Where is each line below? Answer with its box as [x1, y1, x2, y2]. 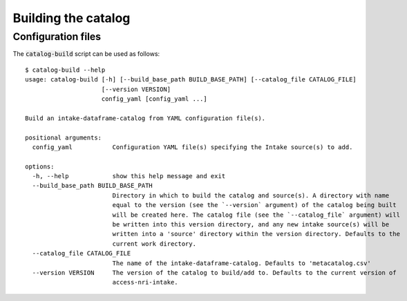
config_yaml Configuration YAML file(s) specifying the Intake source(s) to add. [32, 143, 353, 151]
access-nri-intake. [112, 278, 179, 287]
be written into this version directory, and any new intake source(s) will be [112, 221, 390, 229]
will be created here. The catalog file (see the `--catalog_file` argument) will [112, 211, 401, 219]
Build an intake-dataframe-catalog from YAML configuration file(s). [25, 114, 266, 122]
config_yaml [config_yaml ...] [101, 95, 207, 103]
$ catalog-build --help [25, 66, 106, 74]
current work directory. [112, 240, 197, 248]
